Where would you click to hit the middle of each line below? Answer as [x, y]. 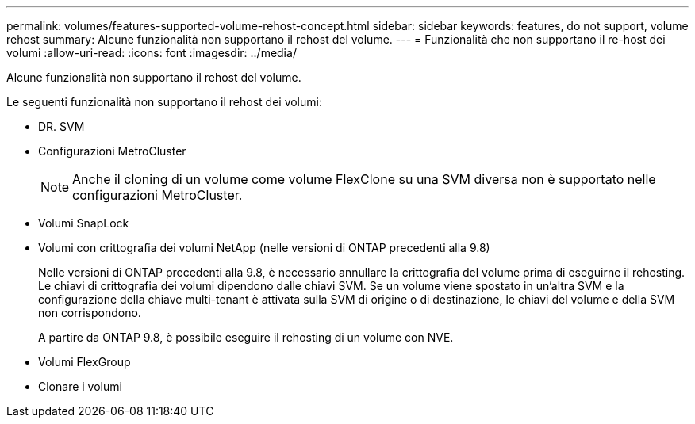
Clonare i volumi [80, 386]
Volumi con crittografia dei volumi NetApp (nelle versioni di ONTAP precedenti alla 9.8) [264, 248]
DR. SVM [61, 126]
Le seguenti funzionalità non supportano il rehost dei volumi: [164, 102]
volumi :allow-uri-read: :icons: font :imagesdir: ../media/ [152, 53]
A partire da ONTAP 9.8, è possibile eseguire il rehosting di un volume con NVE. [246, 337]
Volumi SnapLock [84, 223]
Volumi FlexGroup [84, 362]
